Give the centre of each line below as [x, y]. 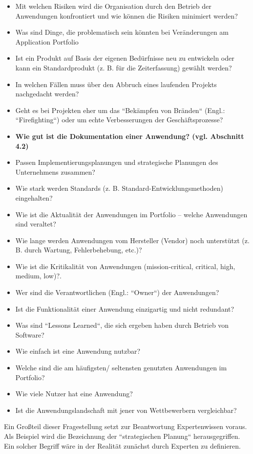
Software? [30, 334]
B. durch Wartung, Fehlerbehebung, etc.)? [79, 250]
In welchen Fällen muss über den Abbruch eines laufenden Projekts [116, 84]
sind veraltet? [36, 224]
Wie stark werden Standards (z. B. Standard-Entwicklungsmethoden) [119, 188]
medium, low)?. [38, 276]
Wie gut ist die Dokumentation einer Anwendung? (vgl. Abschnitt [130, 136]
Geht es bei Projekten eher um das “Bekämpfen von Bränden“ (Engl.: [120, 110]
